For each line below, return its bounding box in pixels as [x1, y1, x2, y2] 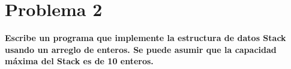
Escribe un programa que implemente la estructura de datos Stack [5, 32, 286, 44]
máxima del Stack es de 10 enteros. [5, 55, 154, 67]
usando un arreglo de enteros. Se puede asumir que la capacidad [5, 43, 277, 55]
